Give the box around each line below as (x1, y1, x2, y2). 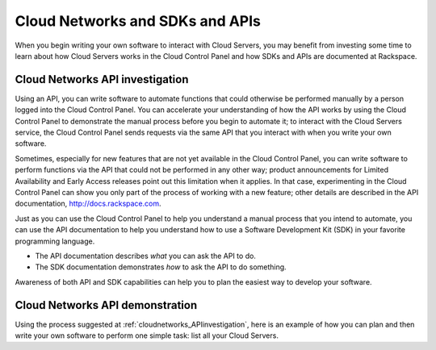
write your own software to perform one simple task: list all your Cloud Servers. (15, 331, 279, 340)
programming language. (15, 236, 95, 246)
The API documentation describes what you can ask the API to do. (35, 251, 256, 260)
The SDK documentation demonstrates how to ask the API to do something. (35, 262, 287, 272)
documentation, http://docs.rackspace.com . (15, 198, 161, 209)
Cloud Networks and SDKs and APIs (15, 12, 262, 30)
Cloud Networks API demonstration (15, 298, 198, 312)
